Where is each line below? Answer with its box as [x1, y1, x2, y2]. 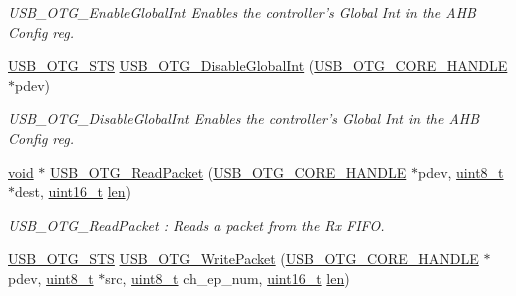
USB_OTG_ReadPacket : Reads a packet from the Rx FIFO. [8, 214, 385, 235]
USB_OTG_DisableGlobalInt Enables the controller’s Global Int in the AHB [8, 108, 480, 129]
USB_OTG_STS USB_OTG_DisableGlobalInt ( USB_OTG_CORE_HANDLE [8, 55, 508, 76]
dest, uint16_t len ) [15, 181, 132, 202]
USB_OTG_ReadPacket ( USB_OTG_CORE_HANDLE [50, 161, 407, 182]
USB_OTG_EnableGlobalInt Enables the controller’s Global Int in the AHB [8, 2, 476, 22]
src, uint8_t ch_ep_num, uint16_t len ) [105, 267, 350, 288]
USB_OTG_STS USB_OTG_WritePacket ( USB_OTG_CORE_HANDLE [8, 248, 479, 269]
